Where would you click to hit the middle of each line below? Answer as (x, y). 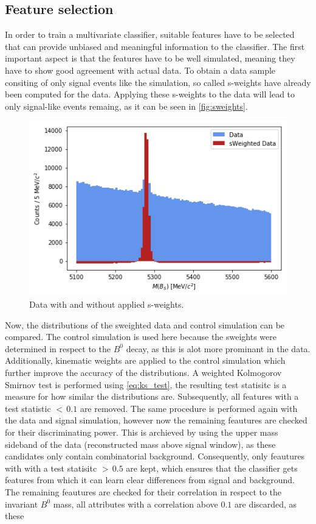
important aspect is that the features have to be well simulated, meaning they (150, 58)
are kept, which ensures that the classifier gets (212, 468)
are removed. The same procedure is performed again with (189, 408)
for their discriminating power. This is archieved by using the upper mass (142, 432)
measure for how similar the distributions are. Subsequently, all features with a (152, 396)
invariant (22, 504)
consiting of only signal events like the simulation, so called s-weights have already (158, 82)
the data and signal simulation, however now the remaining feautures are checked (156, 420)
